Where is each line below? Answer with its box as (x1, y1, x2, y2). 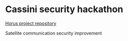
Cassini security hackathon (5, 4, 123, 15)
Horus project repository (5, 20, 57, 26)
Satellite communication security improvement (5, 30, 102, 36)
